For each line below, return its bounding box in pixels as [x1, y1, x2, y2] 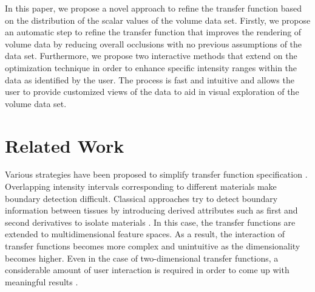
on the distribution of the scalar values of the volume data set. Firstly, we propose [5, 13, 311, 26]
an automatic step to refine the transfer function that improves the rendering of [5, 26, 302, 38]
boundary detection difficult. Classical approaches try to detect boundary [5, 192, 278, 204]
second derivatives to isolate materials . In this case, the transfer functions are [5, 215, 296, 228]
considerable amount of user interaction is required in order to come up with [5, 263, 290, 276]
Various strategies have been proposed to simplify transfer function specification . [5, 168, 308, 181]
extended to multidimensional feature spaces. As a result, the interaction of [5, 228, 285, 240]
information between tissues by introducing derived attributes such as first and [5, 204, 298, 217]
